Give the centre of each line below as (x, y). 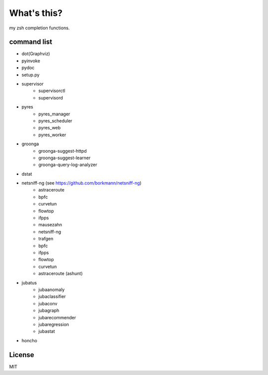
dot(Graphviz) (36, 54)
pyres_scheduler (55, 121)
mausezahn (50, 225)
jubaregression (54, 324)
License (22, 355)
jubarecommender (57, 317)
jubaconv (48, 303)
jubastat (47, 331)
